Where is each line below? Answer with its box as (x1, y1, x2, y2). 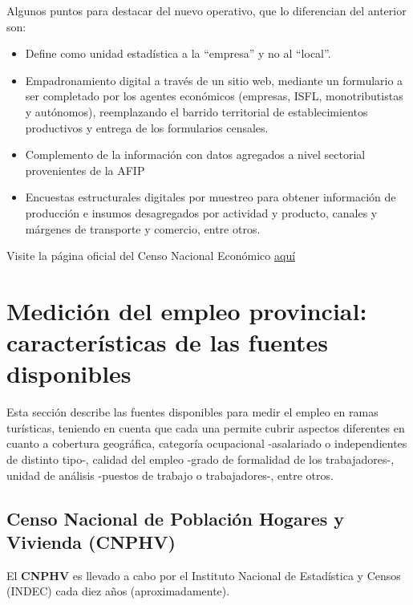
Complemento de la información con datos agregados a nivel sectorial (25, 146, 366, 163)
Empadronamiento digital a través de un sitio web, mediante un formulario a (25, 71, 403, 88)
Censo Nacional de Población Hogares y (6, 506, 345, 530)
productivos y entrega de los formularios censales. (25, 119, 269, 136)
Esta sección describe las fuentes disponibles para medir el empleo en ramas (6, 404, 379, 420)
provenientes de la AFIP (25, 161, 145, 178)
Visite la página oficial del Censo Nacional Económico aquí (6, 247, 296, 264)
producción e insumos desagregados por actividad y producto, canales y (25, 204, 378, 221)
